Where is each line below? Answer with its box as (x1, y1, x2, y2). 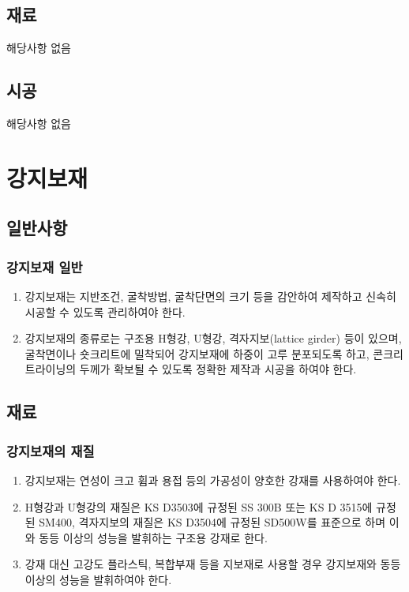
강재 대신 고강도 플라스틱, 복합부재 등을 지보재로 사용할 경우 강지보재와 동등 (24, 556, 401, 572)
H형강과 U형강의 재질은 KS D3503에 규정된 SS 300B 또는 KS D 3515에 (24, 498, 373, 515)
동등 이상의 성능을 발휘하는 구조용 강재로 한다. (39, 529, 268, 545)
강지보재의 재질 (6, 440, 95, 460)
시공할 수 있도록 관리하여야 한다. (24, 303, 186, 320)
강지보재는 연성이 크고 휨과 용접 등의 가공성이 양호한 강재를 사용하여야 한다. (24, 471, 401, 488)
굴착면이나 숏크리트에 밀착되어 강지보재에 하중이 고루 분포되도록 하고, (24, 345, 370, 362)
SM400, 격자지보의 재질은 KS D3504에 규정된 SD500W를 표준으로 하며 (39, 514, 386, 530)
